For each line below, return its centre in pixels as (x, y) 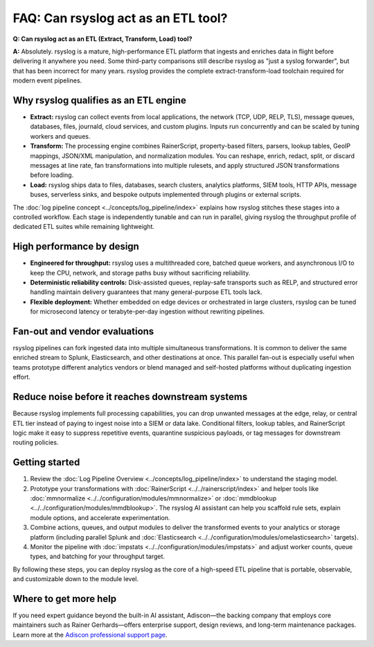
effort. (22, 377)
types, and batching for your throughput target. (98, 557)
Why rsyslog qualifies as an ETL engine (99, 100)
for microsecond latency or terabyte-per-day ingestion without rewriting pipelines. (148, 311)
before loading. (52, 175)
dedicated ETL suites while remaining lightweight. (84, 227)
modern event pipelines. (47, 80)
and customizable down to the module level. (76, 579)
